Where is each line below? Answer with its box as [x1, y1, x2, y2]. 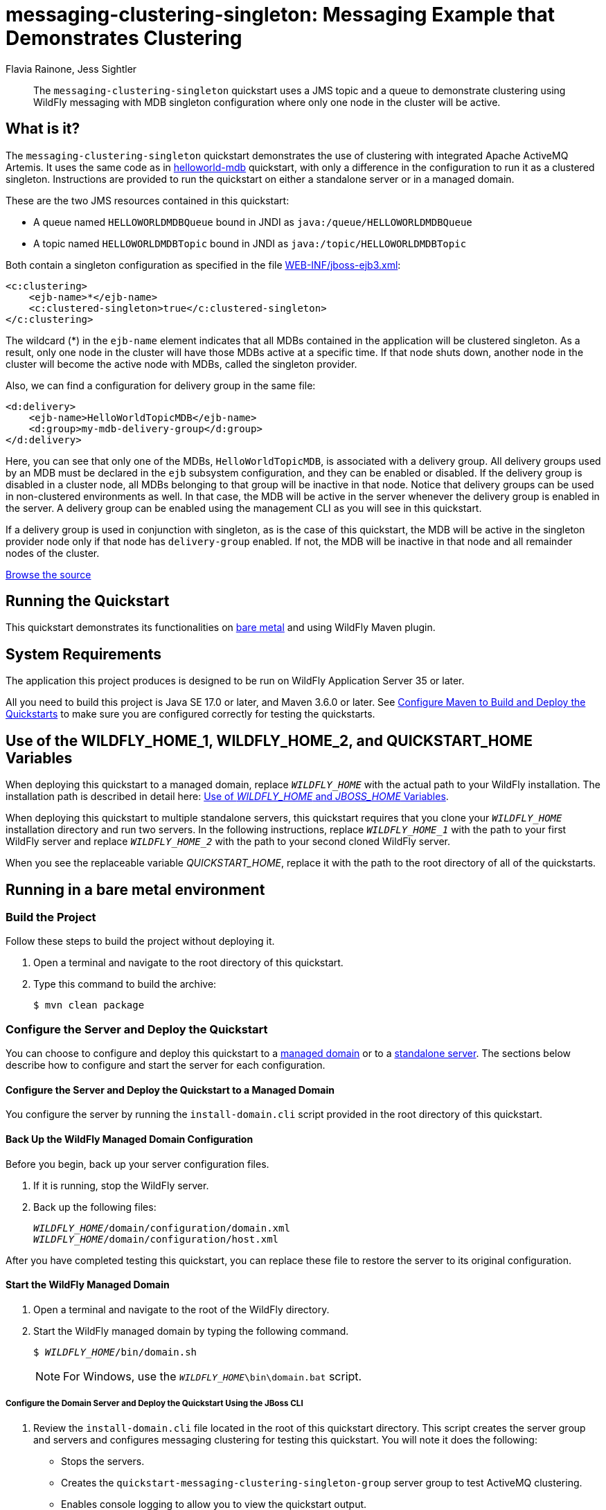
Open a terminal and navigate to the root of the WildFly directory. [33, 1303, 330, 1315]
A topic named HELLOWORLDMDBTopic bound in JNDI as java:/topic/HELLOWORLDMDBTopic [33, 237, 467, 249]
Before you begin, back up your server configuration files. [6, 1157, 269, 1170]
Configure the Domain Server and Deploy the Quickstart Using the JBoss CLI [6, 1398, 303, 1409]
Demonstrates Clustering [6, 26, 242, 50]
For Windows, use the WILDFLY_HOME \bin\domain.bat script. [63, 1369, 362, 1383]
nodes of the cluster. [6, 547, 100, 559]
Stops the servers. [61, 1455, 145, 1467]
